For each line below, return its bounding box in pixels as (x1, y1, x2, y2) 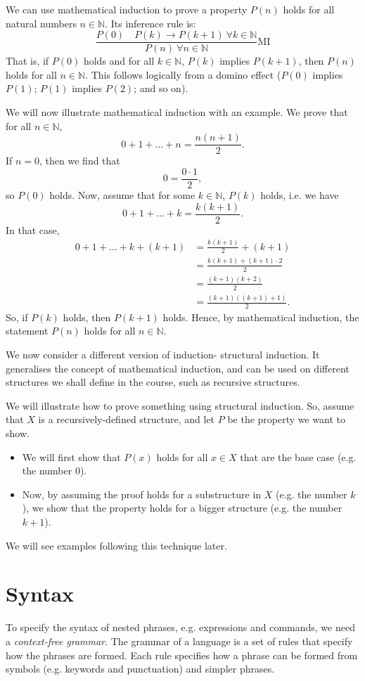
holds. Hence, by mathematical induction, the (162, 309, 359, 324)
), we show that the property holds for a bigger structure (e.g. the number (22, 500, 342, 515)
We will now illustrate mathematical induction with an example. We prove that (6, 105, 348, 119)
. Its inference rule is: (105, 15, 196, 30)
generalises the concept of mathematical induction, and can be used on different (6, 361, 350, 375)
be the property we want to (227, 412, 346, 427)
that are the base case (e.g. (240, 449, 357, 464)
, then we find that (39, 153, 120, 168)
